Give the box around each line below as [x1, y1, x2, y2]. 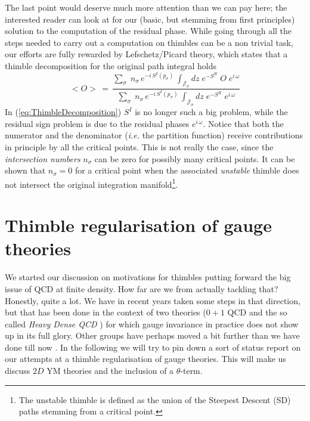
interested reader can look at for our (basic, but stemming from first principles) [5, 13, 295, 25]
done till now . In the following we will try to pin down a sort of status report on [5, 340, 301, 353]
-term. [180, 364, 203, 377]
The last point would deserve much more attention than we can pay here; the [5, 1, 287, 13]
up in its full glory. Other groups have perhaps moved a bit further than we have [5, 329, 300, 342]
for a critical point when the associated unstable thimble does [75, 164, 299, 177]
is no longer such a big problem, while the [135, 106, 288, 118]
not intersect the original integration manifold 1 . [5, 176, 178, 190]
